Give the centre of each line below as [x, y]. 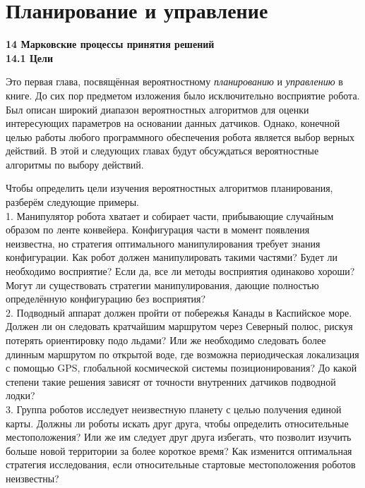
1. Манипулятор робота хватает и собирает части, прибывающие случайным [170, 215]
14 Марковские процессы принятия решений [110, 44]
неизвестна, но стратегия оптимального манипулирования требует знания [163, 243]
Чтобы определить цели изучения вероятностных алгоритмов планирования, [169, 188]
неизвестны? [32, 478]
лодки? [20, 395]
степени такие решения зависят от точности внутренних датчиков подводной [171, 381]
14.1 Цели [30, 57]
